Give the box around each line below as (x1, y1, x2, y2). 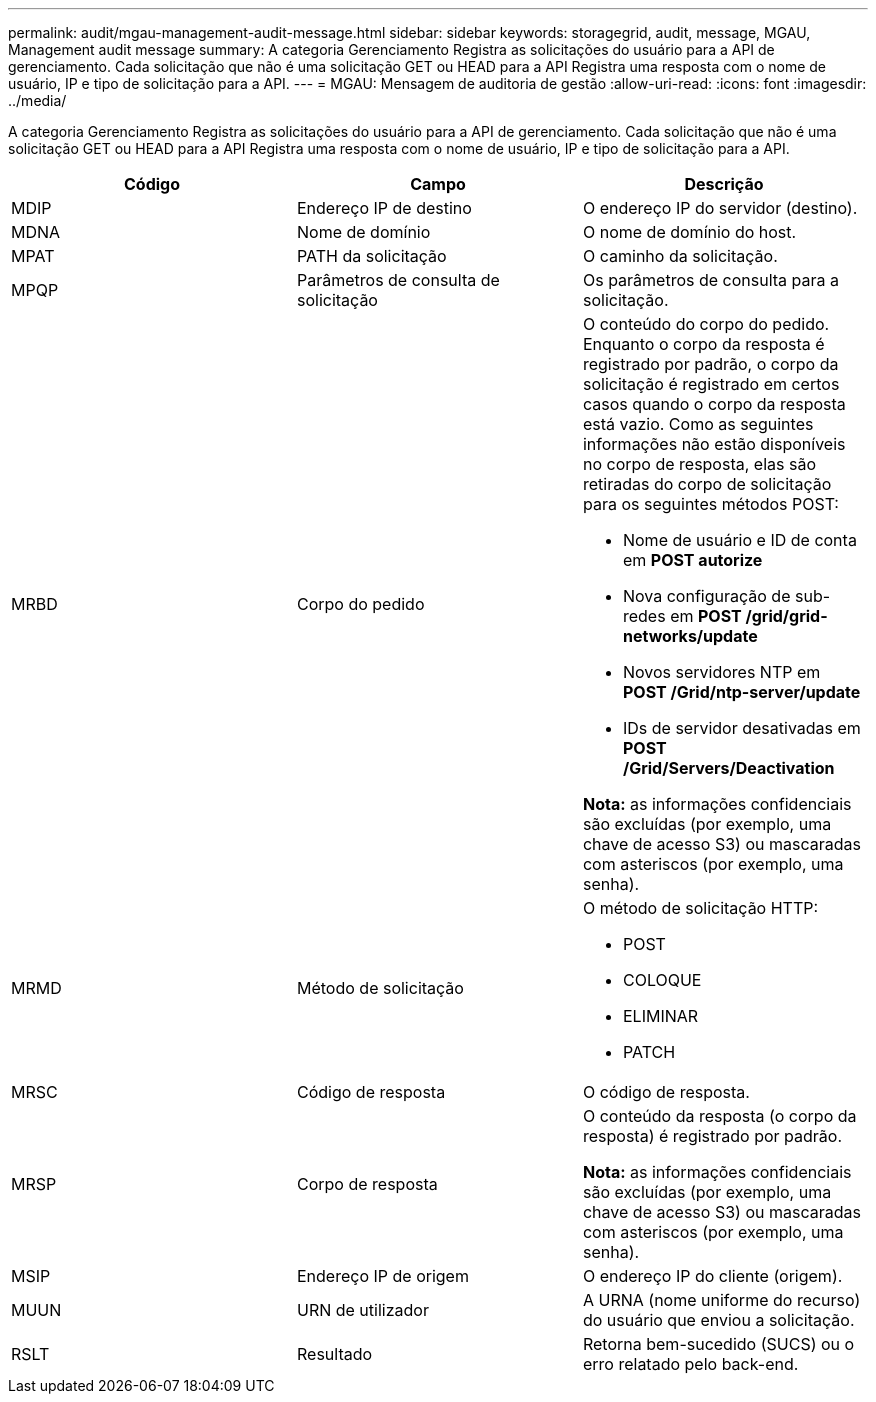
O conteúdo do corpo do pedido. (582, 314, 830, 334)
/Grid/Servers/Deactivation (622, 758, 835, 778)
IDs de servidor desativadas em (622, 718, 861, 738)
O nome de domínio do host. (582, 222, 797, 242)
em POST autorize (622, 550, 763, 570)
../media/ (8, 92, 67, 109)
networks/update (622, 626, 758, 646)
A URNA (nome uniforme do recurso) (582, 1290, 861, 1310)
